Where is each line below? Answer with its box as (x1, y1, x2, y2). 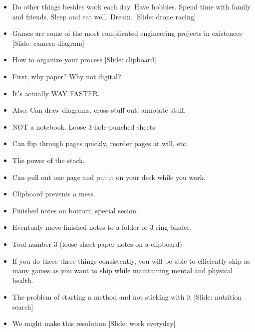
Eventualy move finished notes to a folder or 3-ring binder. (12, 222, 192, 232)
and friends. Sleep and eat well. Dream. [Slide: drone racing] (12, 11, 196, 21)
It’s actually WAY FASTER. (12, 88, 100, 98)
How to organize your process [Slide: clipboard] (12, 54, 156, 65)
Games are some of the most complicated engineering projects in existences (12, 28, 243, 38)
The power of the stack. (12, 155, 85, 165)
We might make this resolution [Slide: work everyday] (12, 318, 176, 329)
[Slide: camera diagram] (12, 37, 84, 48)
